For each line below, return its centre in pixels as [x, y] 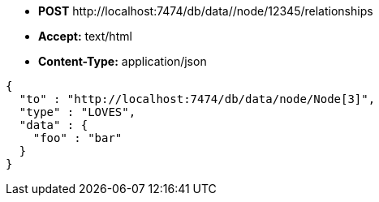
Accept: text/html [85, 36]
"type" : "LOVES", [78, 112]
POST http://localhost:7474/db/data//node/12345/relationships [206, 11]
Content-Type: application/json [123, 61]
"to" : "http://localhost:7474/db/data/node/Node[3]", [197, 99]
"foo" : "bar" [78, 138]
